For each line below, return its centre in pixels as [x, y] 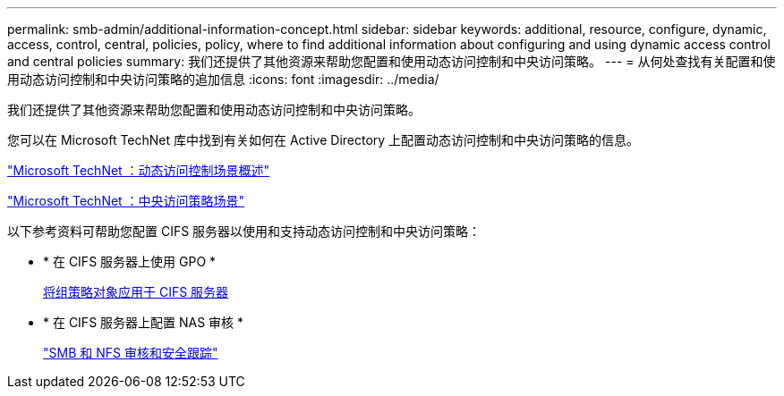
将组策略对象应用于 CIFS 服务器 [136, 292]
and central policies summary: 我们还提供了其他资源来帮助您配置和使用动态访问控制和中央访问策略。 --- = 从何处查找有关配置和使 [392, 61]
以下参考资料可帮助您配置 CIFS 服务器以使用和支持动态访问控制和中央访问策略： [244, 231]
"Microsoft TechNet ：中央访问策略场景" [126, 201]
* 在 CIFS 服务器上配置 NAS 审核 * [144, 322]
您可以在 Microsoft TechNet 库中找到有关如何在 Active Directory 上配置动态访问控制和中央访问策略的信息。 [324, 140]
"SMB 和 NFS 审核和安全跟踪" [131, 353]
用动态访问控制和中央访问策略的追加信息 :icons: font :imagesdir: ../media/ [223, 79]
